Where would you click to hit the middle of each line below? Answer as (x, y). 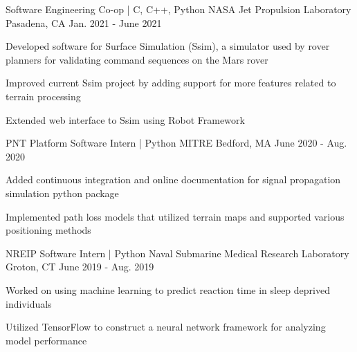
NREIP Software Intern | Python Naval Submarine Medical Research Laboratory (177, 253)
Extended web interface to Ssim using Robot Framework (125, 119)
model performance (46, 340)
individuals (29, 303)
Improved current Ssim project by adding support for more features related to (171, 83)
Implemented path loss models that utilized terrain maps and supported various (175, 216)
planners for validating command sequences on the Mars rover (137, 59)
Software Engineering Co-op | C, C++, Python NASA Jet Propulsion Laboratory (178, 9)
